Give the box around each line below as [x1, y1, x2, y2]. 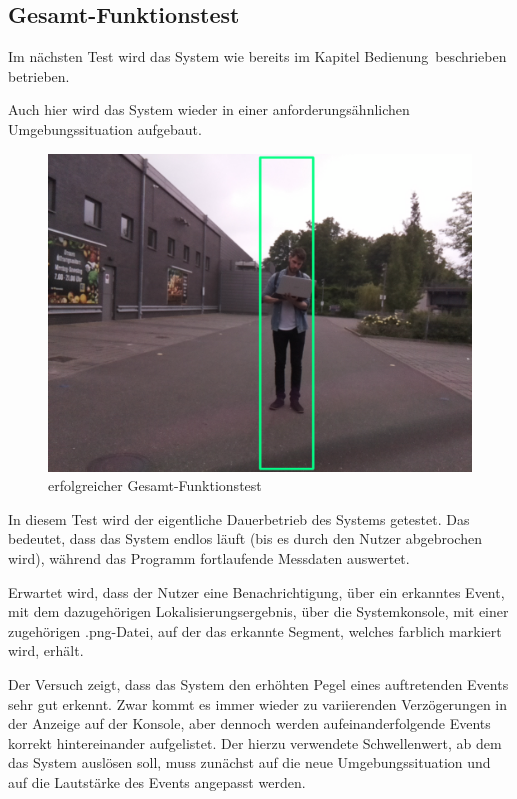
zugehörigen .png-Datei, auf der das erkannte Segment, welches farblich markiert [8, 620, 502, 641]
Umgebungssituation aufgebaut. [8, 118, 202, 139]
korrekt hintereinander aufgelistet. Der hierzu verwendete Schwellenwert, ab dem [8, 732, 502, 753]
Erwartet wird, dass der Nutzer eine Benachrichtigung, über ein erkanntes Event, [8, 581, 505, 602]
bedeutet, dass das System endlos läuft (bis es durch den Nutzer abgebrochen [8, 528, 482, 549]
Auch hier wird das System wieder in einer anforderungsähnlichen [8, 99, 410, 120]
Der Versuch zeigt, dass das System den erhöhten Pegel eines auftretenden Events [8, 673, 509, 694]
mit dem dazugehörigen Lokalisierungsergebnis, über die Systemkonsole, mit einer [8, 601, 509, 622]
